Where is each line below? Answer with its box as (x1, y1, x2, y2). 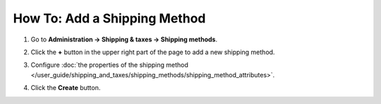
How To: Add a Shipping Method (13, 11, 206, 26)
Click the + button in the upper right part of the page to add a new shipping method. (30, 48, 275, 56)
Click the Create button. (30, 84, 101, 92)
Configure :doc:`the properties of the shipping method (30, 60, 188, 70)
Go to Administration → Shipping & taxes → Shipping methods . (30, 35, 218, 44)
